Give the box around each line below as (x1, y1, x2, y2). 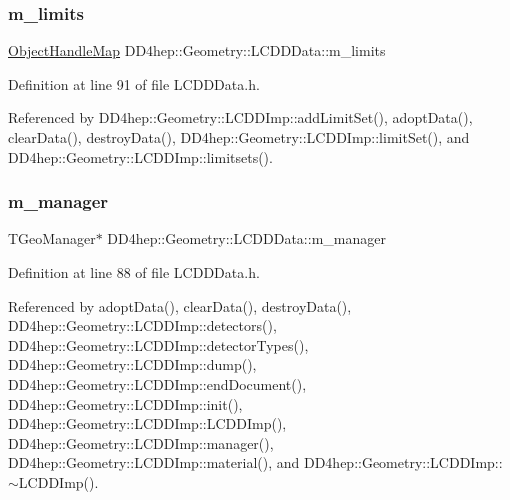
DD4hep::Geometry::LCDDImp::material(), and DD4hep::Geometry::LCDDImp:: (8, 452, 503, 473)
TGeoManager (8, 228, 96, 249)
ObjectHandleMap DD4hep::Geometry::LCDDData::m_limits (8, 40, 386, 61)
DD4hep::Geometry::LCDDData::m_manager (107, 228, 386, 249)
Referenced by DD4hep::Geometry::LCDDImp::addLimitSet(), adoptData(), (8, 107, 473, 128)
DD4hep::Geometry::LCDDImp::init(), (8, 393, 243, 414)
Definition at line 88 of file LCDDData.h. (8, 262, 260, 282)
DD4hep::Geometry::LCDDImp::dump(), (8, 354, 257, 375)
